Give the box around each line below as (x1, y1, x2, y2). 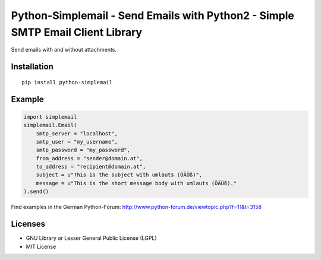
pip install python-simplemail (21, 79, 113, 85)
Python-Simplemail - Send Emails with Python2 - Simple (11, 9, 294, 22)
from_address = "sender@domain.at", (36, 155, 143, 161)
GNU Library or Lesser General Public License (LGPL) (26, 234, 157, 242)
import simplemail (23, 113, 77, 120)
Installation (11, 62, 53, 72)
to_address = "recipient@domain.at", (36, 163, 146, 170)
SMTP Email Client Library (11, 26, 143, 39)
